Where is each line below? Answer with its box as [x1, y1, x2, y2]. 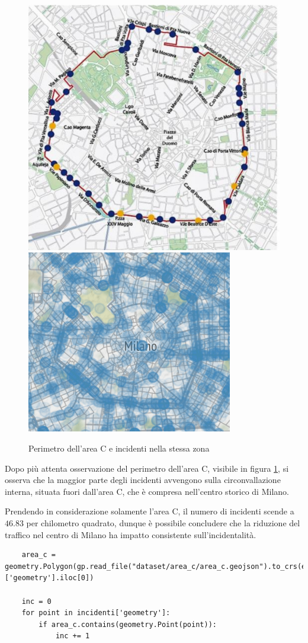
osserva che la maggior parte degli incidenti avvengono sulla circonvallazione [5, 474, 281, 486]
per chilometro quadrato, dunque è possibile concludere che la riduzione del [26, 517, 300, 529]
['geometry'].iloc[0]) [5, 574, 94, 583]
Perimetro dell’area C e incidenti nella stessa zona [28, 442, 210, 455]
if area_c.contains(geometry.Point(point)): [38, 620, 217, 629]
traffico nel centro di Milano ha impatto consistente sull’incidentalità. [5, 528, 256, 540]
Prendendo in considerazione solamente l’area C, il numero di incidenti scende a [5, 505, 294, 517]
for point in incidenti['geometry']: [21, 609, 171, 618]
